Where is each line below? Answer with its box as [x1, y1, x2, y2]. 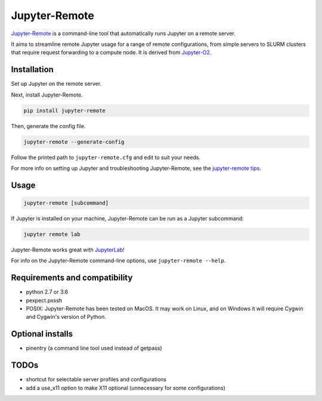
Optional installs [11, 329, 73, 339]
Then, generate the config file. [11, 122, 86, 129]
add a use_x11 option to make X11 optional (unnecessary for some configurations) [26, 384, 226, 391]
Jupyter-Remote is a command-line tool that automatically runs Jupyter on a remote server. [11, 30, 236, 37]
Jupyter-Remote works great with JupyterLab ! [11, 246, 125, 253]
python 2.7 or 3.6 [26, 288, 69, 296]
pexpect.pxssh [26, 297, 63, 304]
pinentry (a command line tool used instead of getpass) [26, 344, 162, 352]
